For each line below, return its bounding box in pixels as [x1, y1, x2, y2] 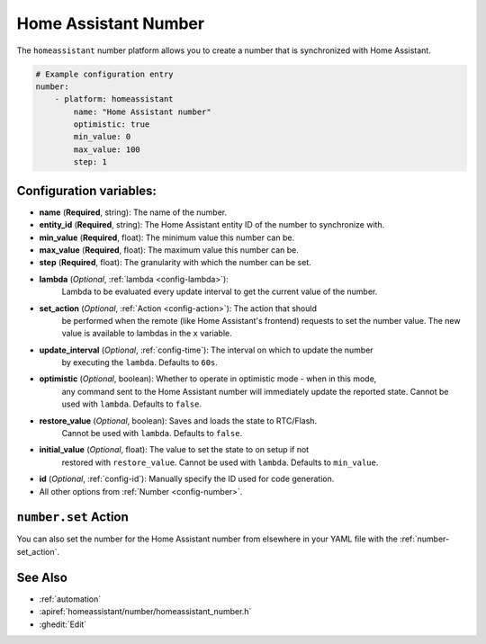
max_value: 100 [73, 144, 141, 155]
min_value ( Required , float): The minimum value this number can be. [39, 232, 295, 243]
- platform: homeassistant [54, 94, 175, 104]
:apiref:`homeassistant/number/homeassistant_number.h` [39, 606, 252, 617]
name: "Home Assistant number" [73, 106, 211, 117]
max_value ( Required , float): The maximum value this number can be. [39, 244, 299, 255]
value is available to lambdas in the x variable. [61, 328, 233, 339]
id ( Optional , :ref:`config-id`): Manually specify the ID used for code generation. [39, 473, 335, 485]
